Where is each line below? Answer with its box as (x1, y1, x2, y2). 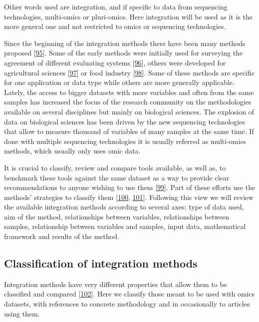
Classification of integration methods (4, 255, 198, 271)
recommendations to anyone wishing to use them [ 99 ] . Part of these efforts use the (4, 182, 256, 192)
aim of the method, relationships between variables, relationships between (4, 211, 230, 221)
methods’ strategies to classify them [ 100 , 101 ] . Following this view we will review (4, 191, 254, 202)
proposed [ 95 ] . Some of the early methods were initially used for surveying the (4, 47, 243, 58)
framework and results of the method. (4, 231, 119, 241)
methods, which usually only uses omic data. (4, 145, 141, 156)
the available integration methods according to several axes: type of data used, (4, 201, 244, 212)
